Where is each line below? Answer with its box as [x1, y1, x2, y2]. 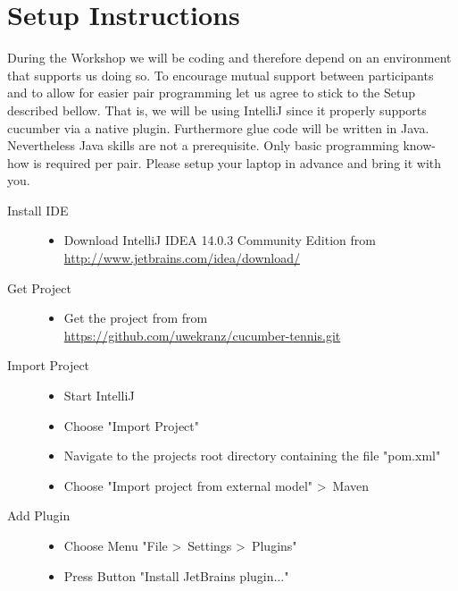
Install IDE [7, 200, 69, 219]
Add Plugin [7, 506, 71, 525]
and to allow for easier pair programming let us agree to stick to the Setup [7, 83, 416, 102]
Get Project [7, 278, 71, 297]
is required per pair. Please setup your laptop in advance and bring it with [33, 153, 442, 172]
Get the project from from [63, 308, 208, 327]
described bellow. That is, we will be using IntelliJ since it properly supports [7, 100, 427, 119]
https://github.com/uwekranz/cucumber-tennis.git [63, 325, 341, 344]
